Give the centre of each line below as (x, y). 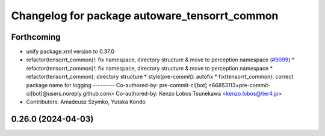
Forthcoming (36, 37)
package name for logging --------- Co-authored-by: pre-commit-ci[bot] (116, 85)
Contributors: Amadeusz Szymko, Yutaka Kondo (86, 102)
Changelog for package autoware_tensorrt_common (145, 16)
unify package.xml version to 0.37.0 (70, 52)
